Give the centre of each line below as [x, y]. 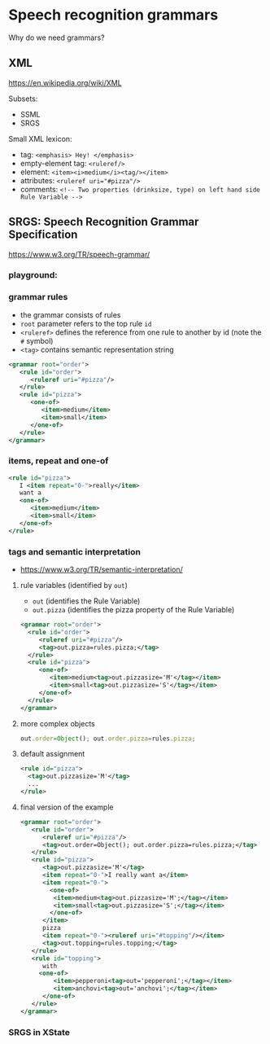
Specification [43, 235]
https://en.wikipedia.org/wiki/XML [65, 82]
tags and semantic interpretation [74, 551]
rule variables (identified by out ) [74, 585]
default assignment [52, 754]
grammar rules [38, 297]
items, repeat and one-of [59, 461]
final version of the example [67, 807]
